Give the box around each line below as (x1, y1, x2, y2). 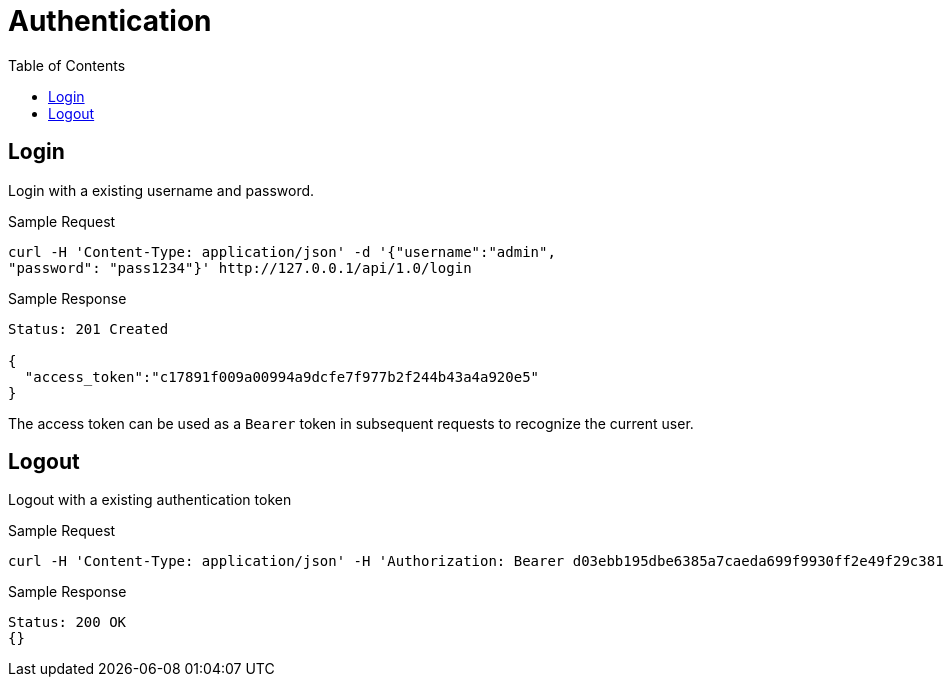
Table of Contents (8, 56, 126, 74)
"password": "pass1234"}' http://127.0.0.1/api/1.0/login (8, 259, 472, 276)
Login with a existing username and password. (8, 181, 315, 199)
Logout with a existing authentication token (8, 491, 292, 509)
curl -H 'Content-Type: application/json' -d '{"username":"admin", (8, 243, 556, 260)
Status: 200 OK (8, 614, 127, 631)
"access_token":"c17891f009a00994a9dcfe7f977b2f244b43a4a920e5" (24, 368, 540, 385)
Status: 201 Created (8, 320, 169, 337)
